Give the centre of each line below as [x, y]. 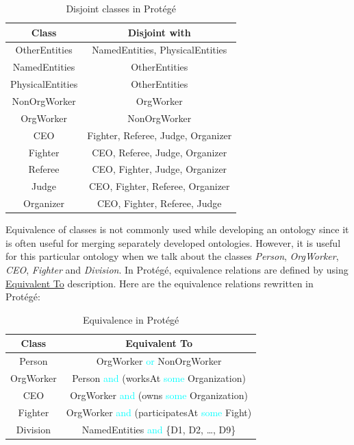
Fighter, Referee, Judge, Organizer [160, 135]
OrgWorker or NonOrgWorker [159, 361]
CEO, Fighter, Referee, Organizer [159, 186]
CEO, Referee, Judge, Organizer [160, 152]
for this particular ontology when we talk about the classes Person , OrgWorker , [172, 256]
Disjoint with [159, 32]
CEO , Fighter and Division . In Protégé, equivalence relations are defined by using [177, 269]
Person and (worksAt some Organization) [159, 377]
